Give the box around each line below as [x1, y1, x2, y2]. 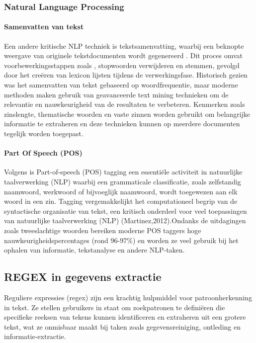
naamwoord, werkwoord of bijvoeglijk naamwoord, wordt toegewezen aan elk [4, 186, 238, 196]
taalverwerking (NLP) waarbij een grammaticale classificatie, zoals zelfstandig [4, 176, 241, 186]
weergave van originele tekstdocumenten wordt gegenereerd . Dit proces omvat [4, 50, 243, 61]
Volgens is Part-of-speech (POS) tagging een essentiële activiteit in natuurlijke [4, 167, 243, 177]
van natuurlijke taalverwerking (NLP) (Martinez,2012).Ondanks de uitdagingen [4, 215, 246, 226]
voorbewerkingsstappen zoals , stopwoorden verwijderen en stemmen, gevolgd [4, 60, 240, 70]
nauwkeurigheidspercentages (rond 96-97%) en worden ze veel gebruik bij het [4, 235, 239, 245]
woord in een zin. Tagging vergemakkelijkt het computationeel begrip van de [4, 196, 238, 206]
